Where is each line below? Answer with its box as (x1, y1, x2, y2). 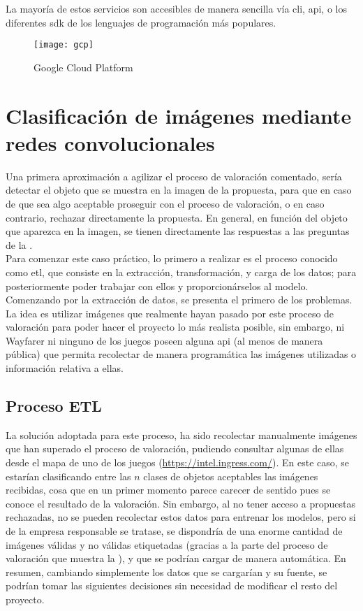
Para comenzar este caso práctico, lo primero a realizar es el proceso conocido (6, 251, 338, 266)
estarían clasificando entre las (6, 468, 131, 483)
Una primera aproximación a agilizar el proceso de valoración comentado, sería (6, 168, 342, 183)
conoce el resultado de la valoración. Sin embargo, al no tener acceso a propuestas (6, 496, 355, 510)
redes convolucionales (6, 128, 215, 157)
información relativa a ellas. (6, 361, 124, 375)
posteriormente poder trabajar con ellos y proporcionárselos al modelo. (6, 278, 309, 293)
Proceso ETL (6, 395, 102, 417)
